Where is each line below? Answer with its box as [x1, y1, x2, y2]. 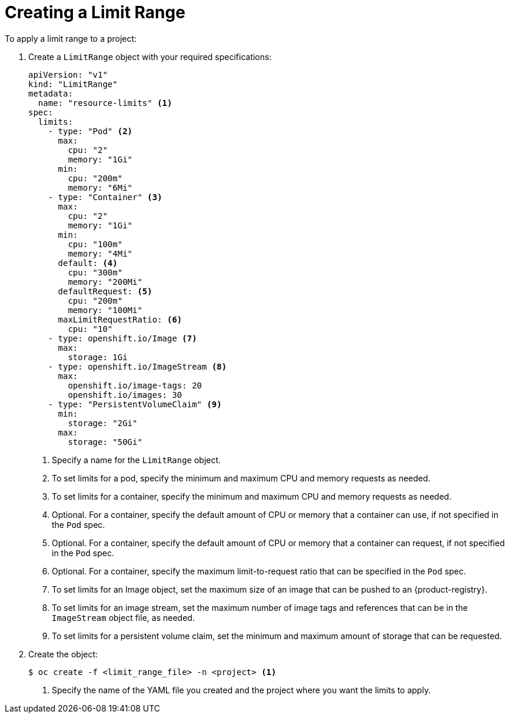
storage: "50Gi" [68, 437, 142, 447]
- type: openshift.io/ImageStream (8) [48, 361, 227, 371]
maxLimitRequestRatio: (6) [58, 314, 182, 324]
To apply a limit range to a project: [5, 33, 137, 44]
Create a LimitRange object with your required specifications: [28, 51, 272, 62]
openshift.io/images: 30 [68, 390, 182, 400]
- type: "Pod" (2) [48, 126, 133, 136]
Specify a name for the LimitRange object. [52, 454, 221, 465]
